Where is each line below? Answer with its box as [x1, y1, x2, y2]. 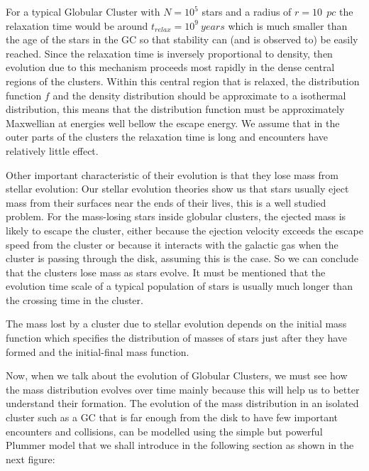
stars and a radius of [202, 4, 292, 18]
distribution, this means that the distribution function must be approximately [6, 102, 345, 117]
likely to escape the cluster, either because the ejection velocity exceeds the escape [6, 222, 363, 237]
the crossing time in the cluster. [6, 292, 143, 307]
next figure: [6, 451, 55, 466]
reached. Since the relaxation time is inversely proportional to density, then [6, 45, 333, 60]
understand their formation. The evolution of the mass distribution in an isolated [6, 396, 359, 411]
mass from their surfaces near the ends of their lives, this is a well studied [6, 195, 326, 210]
